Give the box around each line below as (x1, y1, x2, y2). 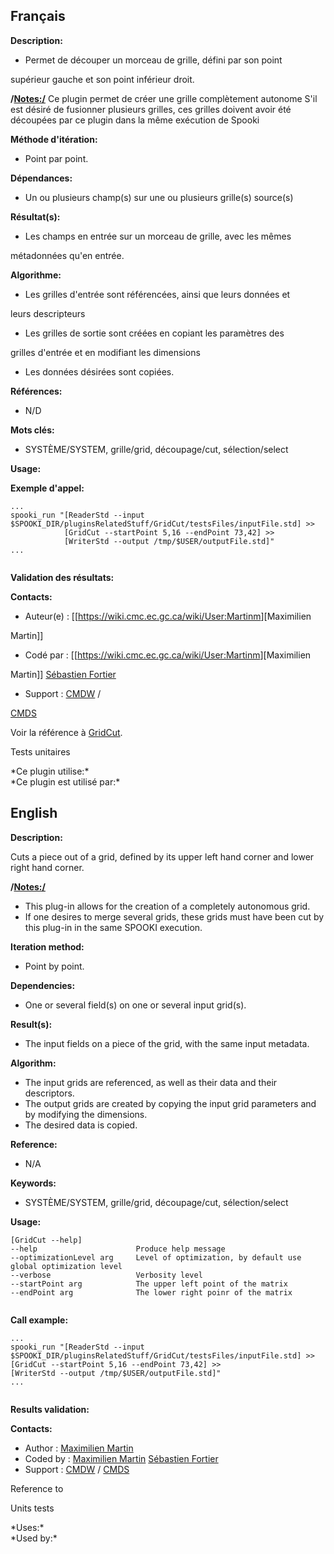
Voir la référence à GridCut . (10, 726, 123, 738)
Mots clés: (10, 424, 55, 436)
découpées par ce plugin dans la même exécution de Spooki (10, 114, 260, 126)
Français (10, 8, 66, 25)
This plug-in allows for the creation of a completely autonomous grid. (24, 900, 311, 912)
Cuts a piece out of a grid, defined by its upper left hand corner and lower (10, 850, 315, 863)
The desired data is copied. (24, 1119, 138, 1131)
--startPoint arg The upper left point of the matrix (10, 1279, 288, 1289)
